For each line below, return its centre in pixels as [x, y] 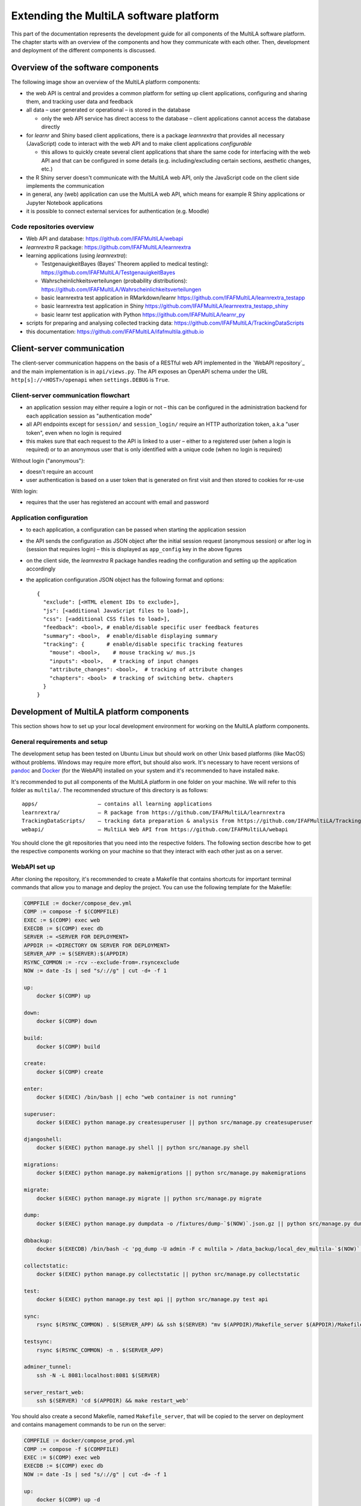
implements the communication [65, 186]
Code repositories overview [53, 227]
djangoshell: [43, 1139]
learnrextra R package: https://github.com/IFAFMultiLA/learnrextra [109, 247]
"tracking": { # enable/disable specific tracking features [143, 644]
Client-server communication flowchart [70, 395]
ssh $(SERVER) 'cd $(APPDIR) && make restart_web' [113, 1400]
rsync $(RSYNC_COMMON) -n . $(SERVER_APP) [100, 1350]
